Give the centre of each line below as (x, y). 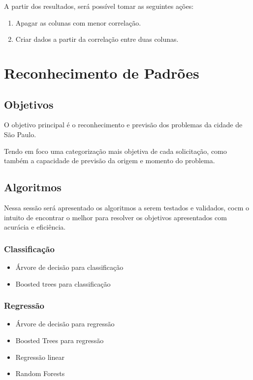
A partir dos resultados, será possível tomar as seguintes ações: (99, 6)
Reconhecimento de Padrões (102, 73)
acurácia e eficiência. (35, 227)
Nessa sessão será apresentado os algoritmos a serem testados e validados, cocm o (127, 207)
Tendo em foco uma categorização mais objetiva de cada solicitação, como (115, 151)
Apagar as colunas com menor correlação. (78, 22)
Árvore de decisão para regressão (65, 324)
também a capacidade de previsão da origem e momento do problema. (110, 161)
